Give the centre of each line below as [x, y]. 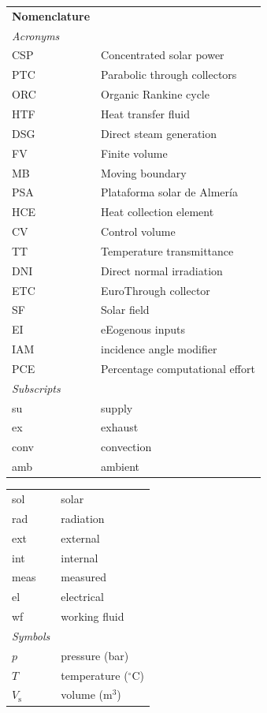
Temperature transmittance [167, 250]
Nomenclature [51, 15]
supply [117, 407]
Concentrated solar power [163, 55]
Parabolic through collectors [169, 75]
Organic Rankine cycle [155, 94]
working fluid [93, 616]
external [80, 538]
